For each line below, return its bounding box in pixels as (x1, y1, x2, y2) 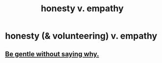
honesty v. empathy (41, 3, 124, 14)
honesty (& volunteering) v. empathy (5, 30, 158, 42)
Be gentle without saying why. (5, 50, 99, 58)
